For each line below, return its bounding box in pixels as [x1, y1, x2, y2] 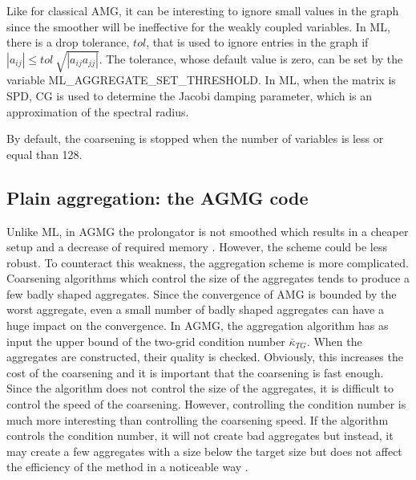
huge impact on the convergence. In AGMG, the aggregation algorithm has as [6, 317, 389, 334]
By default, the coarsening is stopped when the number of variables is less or [6, 130, 384, 147]
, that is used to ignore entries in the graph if [146, 34, 369, 51]
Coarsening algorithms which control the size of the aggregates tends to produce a [6, 270, 410, 287]
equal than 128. [6, 145, 83, 162]
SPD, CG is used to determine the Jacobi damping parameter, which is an [6, 87, 373, 104]
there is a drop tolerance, [6, 34, 130, 51]
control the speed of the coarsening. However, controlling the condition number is [6, 396, 406, 413]
